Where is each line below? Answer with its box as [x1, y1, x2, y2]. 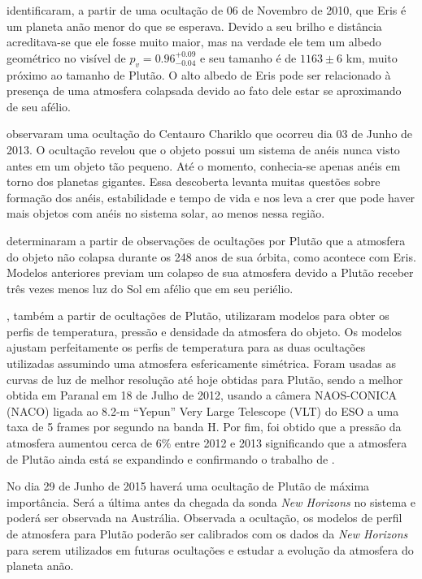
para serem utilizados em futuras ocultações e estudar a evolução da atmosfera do [7, 541, 414, 558]
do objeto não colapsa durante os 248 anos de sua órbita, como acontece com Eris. [7, 248, 416, 265]
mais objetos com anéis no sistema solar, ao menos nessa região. [7, 205, 325, 222]
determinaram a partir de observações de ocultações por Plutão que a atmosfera [7, 231, 406, 248]
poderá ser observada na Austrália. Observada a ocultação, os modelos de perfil [7, 509, 402, 526]
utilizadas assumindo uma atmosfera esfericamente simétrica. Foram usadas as [7, 355, 396, 372]
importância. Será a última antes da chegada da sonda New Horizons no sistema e [7, 493, 416, 510]
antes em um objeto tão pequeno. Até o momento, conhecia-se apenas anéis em [7, 157, 401, 174]
